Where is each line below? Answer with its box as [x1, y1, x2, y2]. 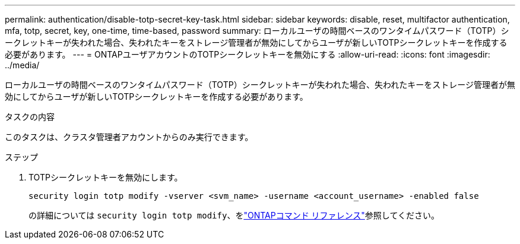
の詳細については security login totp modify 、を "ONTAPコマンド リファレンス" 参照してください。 [28, 210, 439, 220]
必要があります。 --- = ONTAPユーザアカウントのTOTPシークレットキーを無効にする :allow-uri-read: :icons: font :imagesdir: [5, 49, 490, 59]
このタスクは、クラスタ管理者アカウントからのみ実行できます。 [5, 132, 253, 142]
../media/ [5, 60, 40, 70]
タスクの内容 [5, 112, 55, 122]
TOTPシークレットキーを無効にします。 [28, 172, 183, 182]
